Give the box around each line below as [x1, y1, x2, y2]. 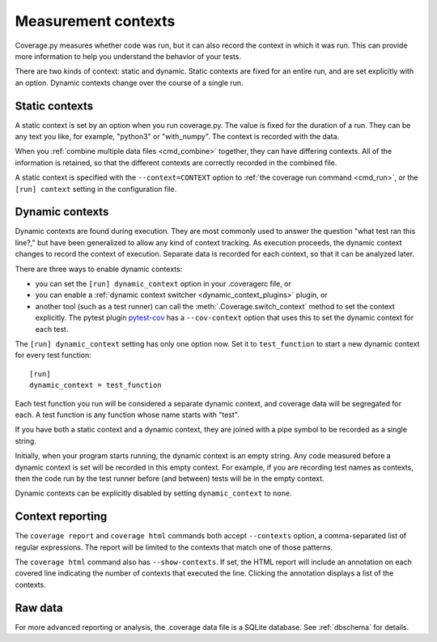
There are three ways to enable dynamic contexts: [15, 264, 183, 274]
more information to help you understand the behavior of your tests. [15, 51, 242, 61]
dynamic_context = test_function [29, 381, 162, 390]
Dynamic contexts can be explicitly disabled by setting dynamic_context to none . [15, 488, 293, 498]
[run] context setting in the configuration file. [15, 184, 177, 193]
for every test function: [15, 351, 92, 360]
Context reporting [15, 510, 108, 524]
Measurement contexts [15, 12, 176, 30]
